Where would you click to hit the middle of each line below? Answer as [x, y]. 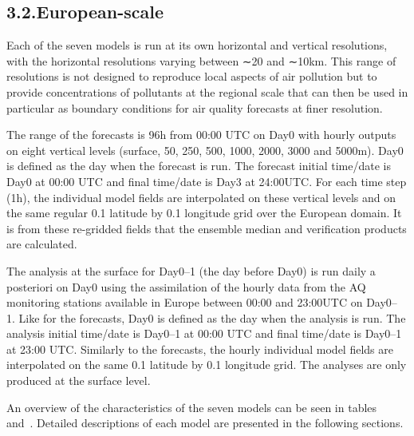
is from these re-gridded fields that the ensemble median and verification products [207, 228]
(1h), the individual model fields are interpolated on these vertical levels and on [201, 197]
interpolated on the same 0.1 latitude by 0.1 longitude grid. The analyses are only [207, 365]
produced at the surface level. [79, 381]
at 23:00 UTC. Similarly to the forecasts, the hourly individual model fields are [200, 349]
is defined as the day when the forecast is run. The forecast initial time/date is [199, 166]
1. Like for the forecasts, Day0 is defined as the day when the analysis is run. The [206, 317]
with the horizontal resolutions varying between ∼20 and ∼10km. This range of [201, 60]
